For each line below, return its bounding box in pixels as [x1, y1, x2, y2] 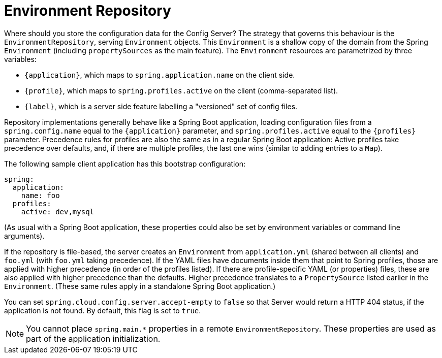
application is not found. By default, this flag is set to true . [4, 306, 201, 315]
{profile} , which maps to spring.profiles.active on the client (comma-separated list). [24, 86, 338, 95]
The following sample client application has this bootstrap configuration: [4, 159, 246, 168]
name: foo [21, 191, 60, 200]
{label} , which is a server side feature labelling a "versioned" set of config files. [24, 102, 298, 111]
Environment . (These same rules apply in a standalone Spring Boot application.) [4, 281, 276, 290]
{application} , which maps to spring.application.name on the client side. [24, 70, 295, 79]
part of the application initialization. [26, 333, 161, 344]
